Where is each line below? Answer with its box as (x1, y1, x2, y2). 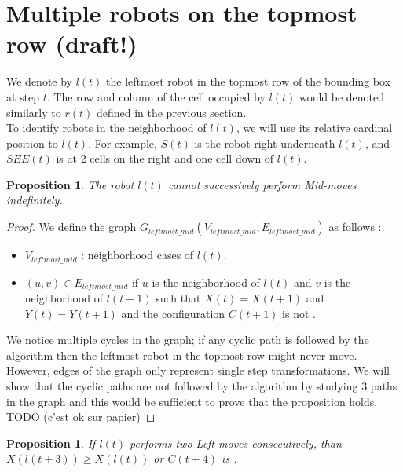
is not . (282, 305, 316, 321)
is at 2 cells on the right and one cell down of (56, 150, 274, 166)
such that (156, 289, 201, 306)
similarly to (6, 104, 61, 120)
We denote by (6, 73, 72, 90)
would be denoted (299, 88, 385, 104)
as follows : (328, 218, 382, 235)
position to (6, 134, 58, 151)
